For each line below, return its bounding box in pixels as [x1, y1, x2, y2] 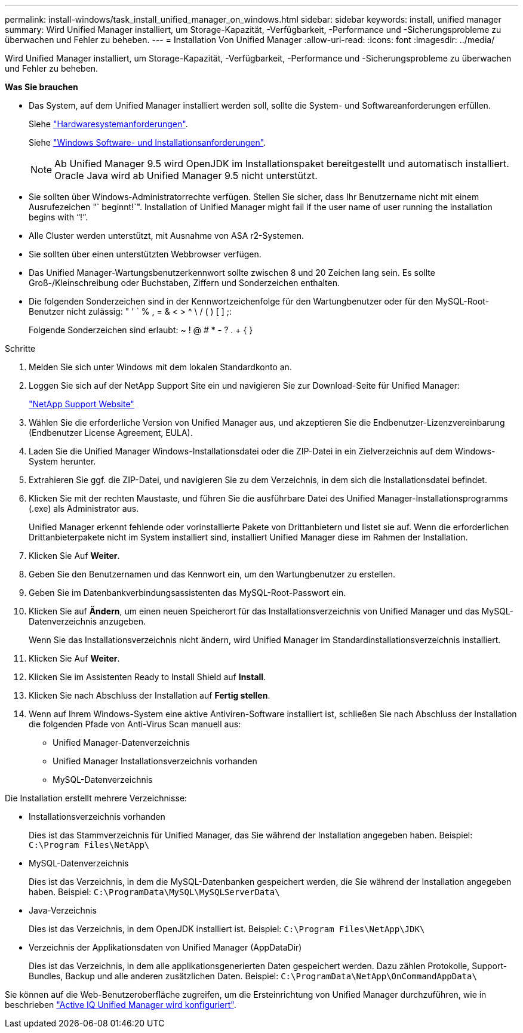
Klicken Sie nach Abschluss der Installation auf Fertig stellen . [29, 690, 270, 700]
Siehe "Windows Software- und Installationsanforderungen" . [29, 137, 266, 147]
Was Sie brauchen [5, 82, 78, 92]
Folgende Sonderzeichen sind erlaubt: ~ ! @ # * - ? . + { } [29, 325, 253, 335]
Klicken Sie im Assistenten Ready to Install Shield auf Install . [29, 672, 266, 682]
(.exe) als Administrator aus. [29, 503, 139, 514]
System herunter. [29, 456, 96, 466]
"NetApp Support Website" [29, 399, 134, 409]
